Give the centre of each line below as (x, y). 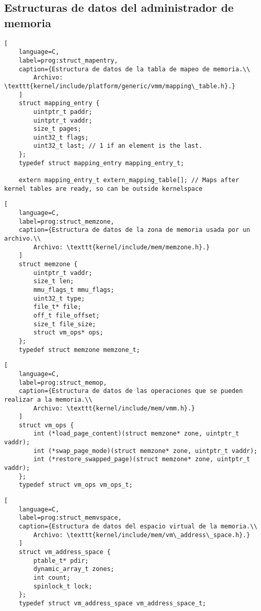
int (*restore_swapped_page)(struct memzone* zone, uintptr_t (142, 459)
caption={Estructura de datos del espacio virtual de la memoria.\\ (138, 527)
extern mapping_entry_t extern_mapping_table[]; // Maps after (129, 180)
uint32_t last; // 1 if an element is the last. (118, 146)
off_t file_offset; (67, 315)
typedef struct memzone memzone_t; (79, 350)
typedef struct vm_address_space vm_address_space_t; (112, 603)
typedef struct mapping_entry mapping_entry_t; (101, 163)
